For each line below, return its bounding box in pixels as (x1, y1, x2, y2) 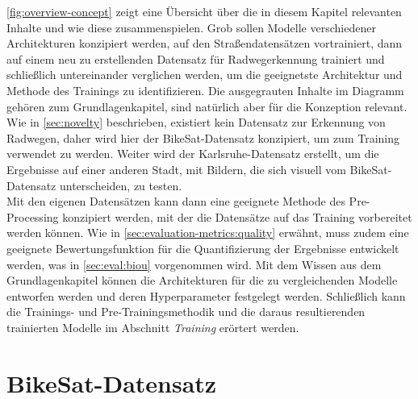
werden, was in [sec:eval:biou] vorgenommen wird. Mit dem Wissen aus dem (6, 256, 382, 272)
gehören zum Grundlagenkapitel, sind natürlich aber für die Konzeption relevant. (6, 98, 408, 114)
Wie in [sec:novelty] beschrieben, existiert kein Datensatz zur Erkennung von (6, 114, 386, 131)
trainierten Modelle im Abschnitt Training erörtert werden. (6, 318, 299, 335)
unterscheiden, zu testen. (59, 177, 182, 193)
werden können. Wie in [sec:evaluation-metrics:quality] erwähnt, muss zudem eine (6, 224, 409, 241)
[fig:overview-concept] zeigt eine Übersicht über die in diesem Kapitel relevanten (6, 3, 402, 19)
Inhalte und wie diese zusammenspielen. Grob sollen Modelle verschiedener (6, 19, 376, 35)
